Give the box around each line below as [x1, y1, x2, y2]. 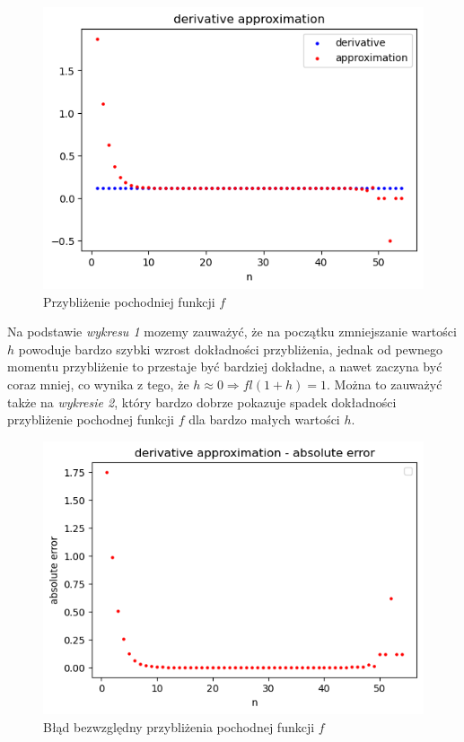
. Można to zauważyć [327, 374, 442, 393]
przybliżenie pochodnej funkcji [7, 410, 174, 429]
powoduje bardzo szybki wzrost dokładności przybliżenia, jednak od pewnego [18, 339, 442, 358]
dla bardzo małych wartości [188, 410, 340, 429]
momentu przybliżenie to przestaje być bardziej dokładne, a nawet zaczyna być [7, 357, 442, 376]
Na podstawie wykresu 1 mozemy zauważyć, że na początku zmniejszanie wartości [7, 322, 457, 341]
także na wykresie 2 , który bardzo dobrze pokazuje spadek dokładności [7, 392, 397, 411]
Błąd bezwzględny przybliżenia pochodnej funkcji [43, 717, 315, 736]
